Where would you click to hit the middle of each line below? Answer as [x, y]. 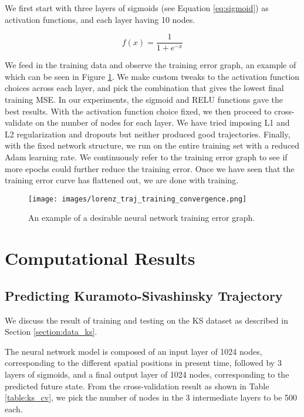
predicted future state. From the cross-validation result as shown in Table [137, 386]
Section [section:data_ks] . [51, 332]
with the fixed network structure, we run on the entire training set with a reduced [152, 145]
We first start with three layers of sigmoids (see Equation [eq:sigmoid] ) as [137, 8]
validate [19, 122]
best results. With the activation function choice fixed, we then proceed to [138, 111]
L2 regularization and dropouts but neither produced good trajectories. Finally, [148, 134]
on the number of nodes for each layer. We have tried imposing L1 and [163, 122]
